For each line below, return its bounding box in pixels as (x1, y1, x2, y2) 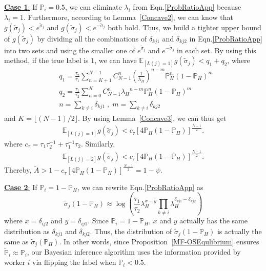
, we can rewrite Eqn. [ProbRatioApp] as (77, 181, 203, 192)
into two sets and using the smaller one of (4, 45, 135, 55)
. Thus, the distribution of (90, 225, 172, 236)
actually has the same (179, 215, 248, 226)
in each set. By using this (177, 45, 256, 55)
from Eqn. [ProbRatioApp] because (133, 2, 241, 12)
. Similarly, (80, 138, 115, 149)
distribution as (4, 225, 50, 236)
